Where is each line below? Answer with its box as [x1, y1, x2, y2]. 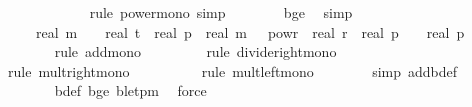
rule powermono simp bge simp [89, 2, 353, 22]
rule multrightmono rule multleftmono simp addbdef [7, 60, 458, 81]
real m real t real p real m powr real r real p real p [35, 21, 465, 42]
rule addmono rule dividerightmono [54, 41, 337, 62]
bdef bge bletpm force [54, 80, 207, 101]
